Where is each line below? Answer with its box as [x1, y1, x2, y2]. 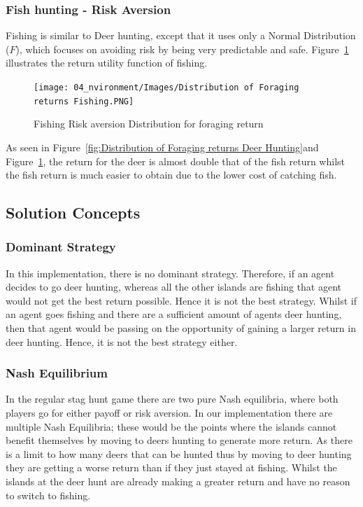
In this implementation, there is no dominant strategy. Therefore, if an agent [6, 265, 335, 280]
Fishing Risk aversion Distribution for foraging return [34, 116, 264, 131]
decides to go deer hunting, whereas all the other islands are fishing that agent [6, 279, 342, 294]
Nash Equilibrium [6, 364, 108, 382]
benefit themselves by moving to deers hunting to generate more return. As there [6, 433, 353, 447]
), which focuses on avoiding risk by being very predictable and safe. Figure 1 [15, 41, 349, 56]
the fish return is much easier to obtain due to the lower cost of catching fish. [6, 167, 337, 182]
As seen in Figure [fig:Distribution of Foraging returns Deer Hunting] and [6, 139, 319, 154]
